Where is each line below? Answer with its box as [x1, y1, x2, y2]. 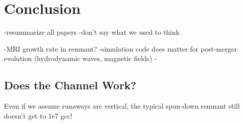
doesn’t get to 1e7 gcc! [4, 110, 73, 121]
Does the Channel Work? [4, 77, 137, 93]
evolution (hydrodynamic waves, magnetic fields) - [4, 53, 157, 63]
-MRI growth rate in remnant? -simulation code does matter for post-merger [4, 43, 237, 54]
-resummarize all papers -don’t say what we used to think [4, 27, 180, 37]
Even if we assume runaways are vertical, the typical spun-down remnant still [4, 101, 240, 111]
